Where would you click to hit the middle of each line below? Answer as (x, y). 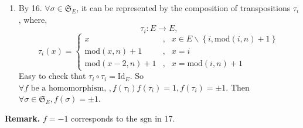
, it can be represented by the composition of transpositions (183, 8)
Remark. (23, 118)
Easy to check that (52, 76)
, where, (33, 19)
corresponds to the (104, 118)
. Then (238, 87)
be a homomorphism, (69, 88)
